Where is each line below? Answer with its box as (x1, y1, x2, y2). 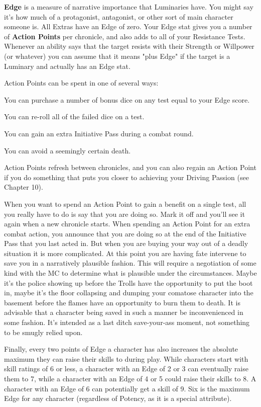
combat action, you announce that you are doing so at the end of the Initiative (4, 228, 246, 238)
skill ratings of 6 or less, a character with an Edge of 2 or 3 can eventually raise (4, 363, 248, 374)
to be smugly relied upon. (4, 327, 83, 337)
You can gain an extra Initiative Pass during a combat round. (4, 128, 194, 138)
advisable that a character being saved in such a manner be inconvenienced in (4, 307, 243, 317)
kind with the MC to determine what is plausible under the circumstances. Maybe (4, 268, 257, 278)
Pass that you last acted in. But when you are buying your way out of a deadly (4, 238, 248, 249)
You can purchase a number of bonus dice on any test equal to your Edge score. (4, 94, 250, 105)
